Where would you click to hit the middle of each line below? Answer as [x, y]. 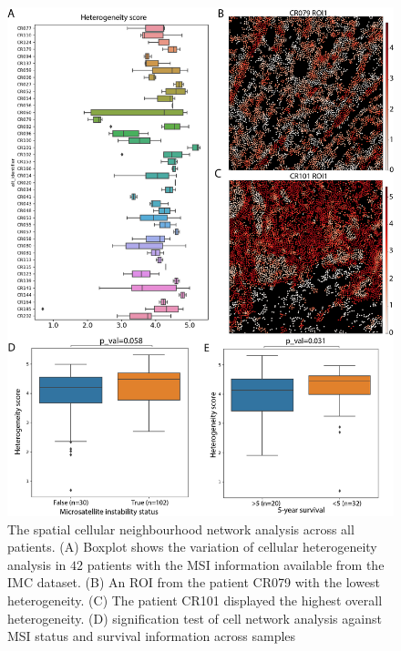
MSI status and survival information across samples [152, 636]
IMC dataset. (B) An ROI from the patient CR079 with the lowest [194, 582]
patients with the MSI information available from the [236, 564]
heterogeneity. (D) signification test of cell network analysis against [195, 618]
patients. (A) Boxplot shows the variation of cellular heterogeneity [192, 547]
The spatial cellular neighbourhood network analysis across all [181, 529]
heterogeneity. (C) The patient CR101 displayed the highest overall [195, 600]
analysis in [37, 564]
